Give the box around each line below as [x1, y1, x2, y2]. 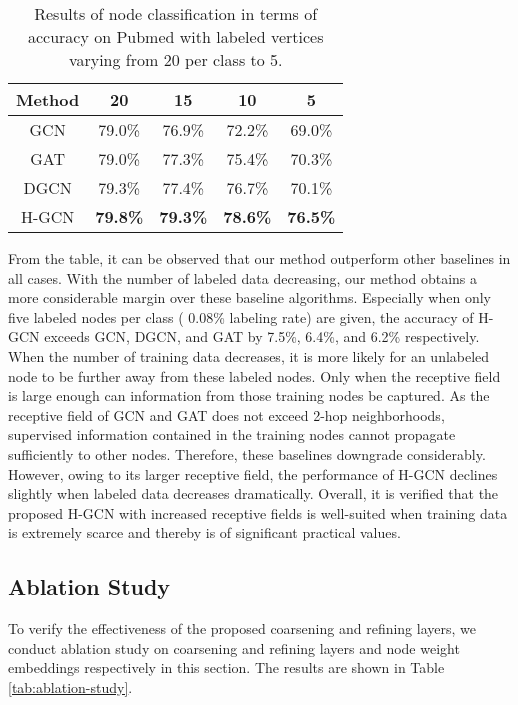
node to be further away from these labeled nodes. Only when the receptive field [8, 365, 501, 386]
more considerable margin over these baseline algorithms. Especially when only [8, 287, 491, 308]
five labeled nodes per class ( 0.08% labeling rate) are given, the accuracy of [8, 306, 474, 327]
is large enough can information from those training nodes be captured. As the [8, 385, 490, 406]
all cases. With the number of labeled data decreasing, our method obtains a [8, 267, 478, 288]
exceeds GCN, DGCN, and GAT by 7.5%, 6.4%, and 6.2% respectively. [44, 326, 480, 347]
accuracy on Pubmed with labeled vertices [27, 25, 324, 48]
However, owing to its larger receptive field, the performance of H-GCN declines [8, 463, 498, 484]
